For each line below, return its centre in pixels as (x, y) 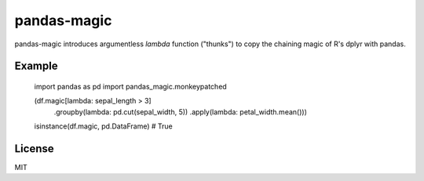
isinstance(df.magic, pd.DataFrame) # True (103, 126)
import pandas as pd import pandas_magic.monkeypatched (130, 86)
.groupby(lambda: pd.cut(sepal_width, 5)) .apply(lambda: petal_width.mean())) (181, 112)
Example (36, 66)
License (34, 148)
